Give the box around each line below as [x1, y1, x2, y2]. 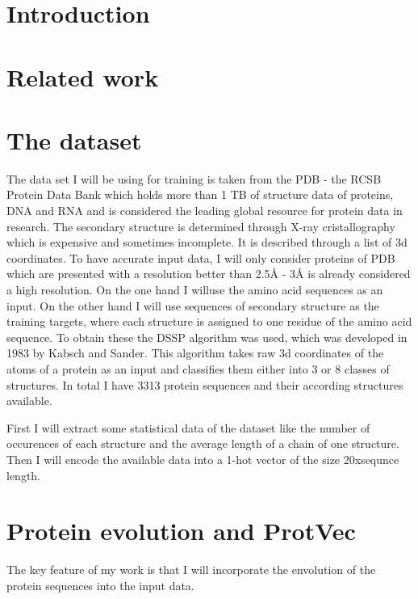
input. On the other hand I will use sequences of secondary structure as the [6, 297, 379, 314]
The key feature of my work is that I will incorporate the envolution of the [6, 561, 376, 578]
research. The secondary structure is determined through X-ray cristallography [6, 217, 395, 234]
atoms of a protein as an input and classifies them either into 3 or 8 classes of [6, 361, 390, 377]
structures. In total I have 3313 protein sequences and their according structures [6, 376, 403, 393]
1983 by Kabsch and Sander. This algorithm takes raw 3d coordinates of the [6, 344, 384, 361]
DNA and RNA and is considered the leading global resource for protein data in [6, 202, 403, 219]
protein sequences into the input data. [6, 576, 194, 593]
